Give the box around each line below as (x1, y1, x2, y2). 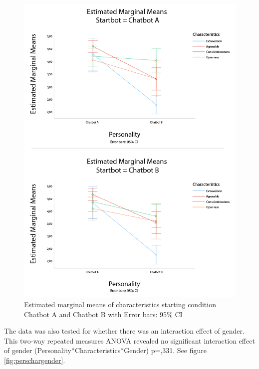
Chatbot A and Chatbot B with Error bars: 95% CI (24, 309, 183, 319)
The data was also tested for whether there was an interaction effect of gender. (4, 326, 245, 336)
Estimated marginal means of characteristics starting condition (24, 299, 216, 309)
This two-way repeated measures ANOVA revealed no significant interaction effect (4, 335, 255, 346)
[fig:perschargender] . (4, 355, 65, 365)
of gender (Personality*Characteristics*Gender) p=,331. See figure (4, 345, 207, 356)
